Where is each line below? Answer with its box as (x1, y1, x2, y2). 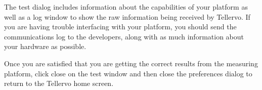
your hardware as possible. (4, 41, 86, 52)
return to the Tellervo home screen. (4, 78, 114, 88)
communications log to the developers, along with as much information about (4, 31, 244, 41)
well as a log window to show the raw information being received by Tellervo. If (4, 11, 250, 22)
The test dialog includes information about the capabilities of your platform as (4, 2, 248, 12)
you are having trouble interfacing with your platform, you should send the (4, 21, 237, 32)
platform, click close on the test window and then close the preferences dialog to (4, 68, 252, 78)
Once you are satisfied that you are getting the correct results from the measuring (4, 58, 258, 68)
